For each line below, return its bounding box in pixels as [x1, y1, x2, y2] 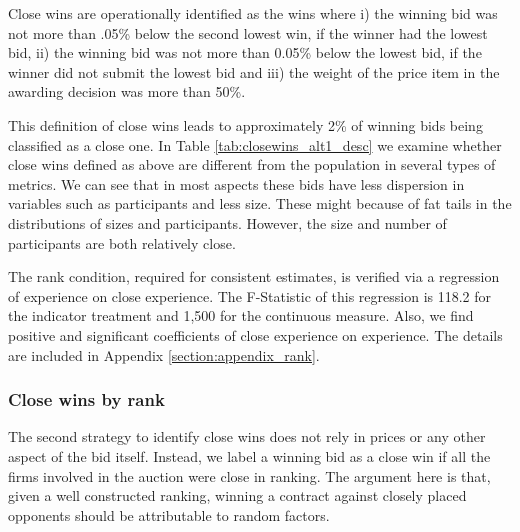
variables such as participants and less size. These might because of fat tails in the [8, 193, 512, 214]
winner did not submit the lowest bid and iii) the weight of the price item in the [8, 61, 500, 82]
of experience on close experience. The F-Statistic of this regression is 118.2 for [8, 285, 492, 306]
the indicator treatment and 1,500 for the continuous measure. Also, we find [8, 305, 474, 326]
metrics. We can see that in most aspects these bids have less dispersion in [8, 173, 465, 194]
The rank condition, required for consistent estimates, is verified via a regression [8, 266, 500, 287]
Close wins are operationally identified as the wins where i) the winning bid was [8, 3, 498, 23]
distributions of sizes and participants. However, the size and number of [8, 212, 447, 233]
